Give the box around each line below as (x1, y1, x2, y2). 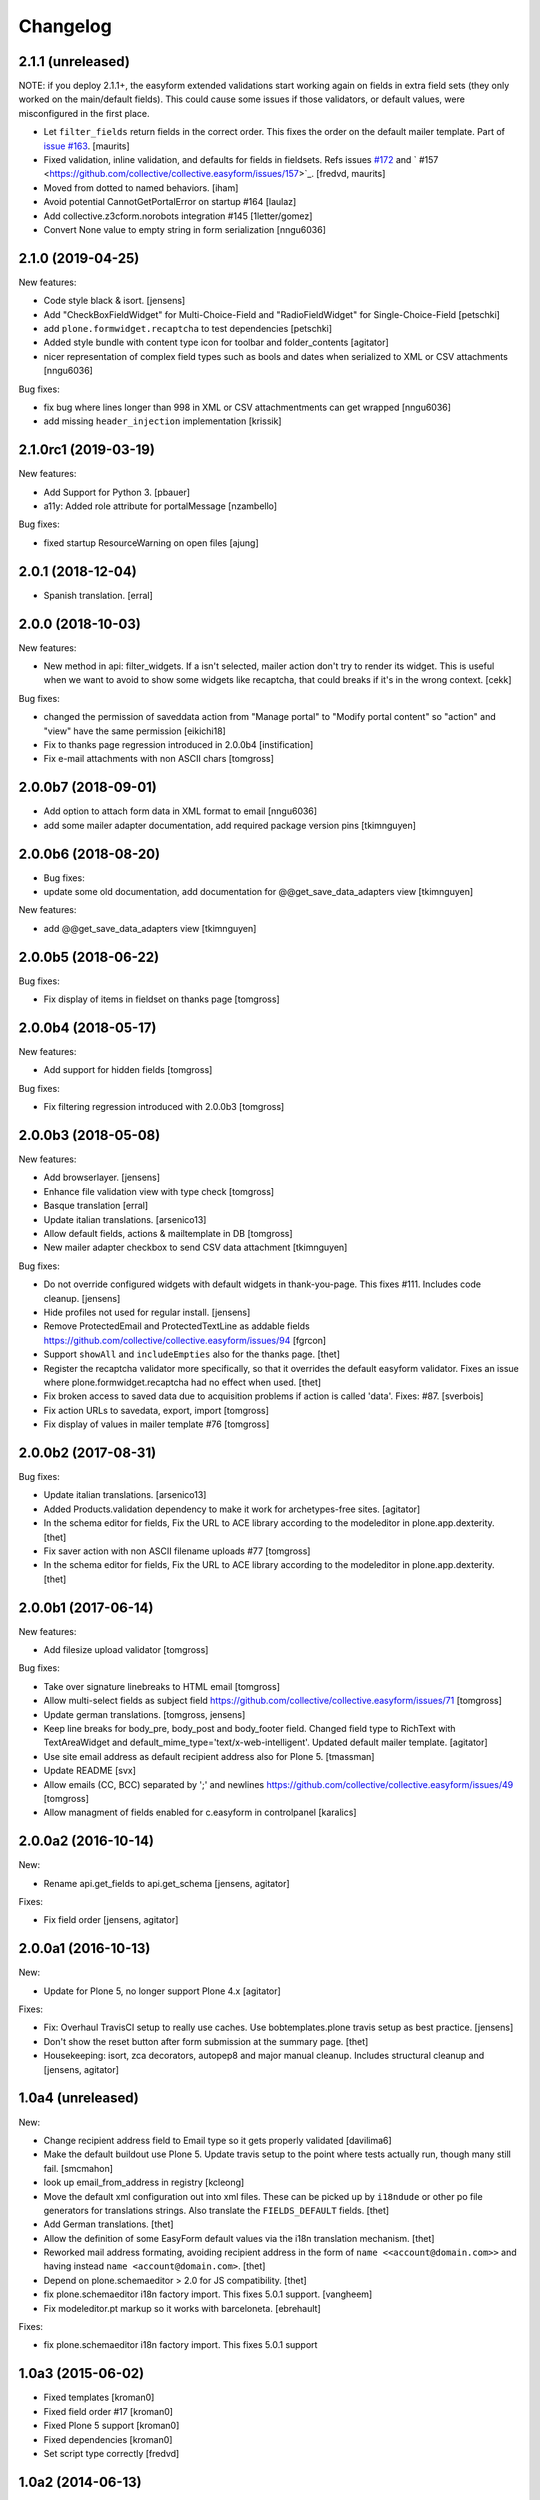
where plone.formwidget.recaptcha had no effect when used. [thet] (43, 1376, 322, 1388)
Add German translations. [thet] (43, 2218, 174, 2230)
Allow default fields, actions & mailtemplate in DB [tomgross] (43, 1228, 294, 1240)
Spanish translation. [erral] (43, 589, 154, 601)
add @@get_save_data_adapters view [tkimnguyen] (43, 922, 257, 934)
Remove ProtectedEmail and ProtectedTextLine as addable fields (43, 1320, 310, 1332)
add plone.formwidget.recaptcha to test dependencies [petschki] (43, 323, 333, 335)
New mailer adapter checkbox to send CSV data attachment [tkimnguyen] (43, 1241, 348, 1254)
